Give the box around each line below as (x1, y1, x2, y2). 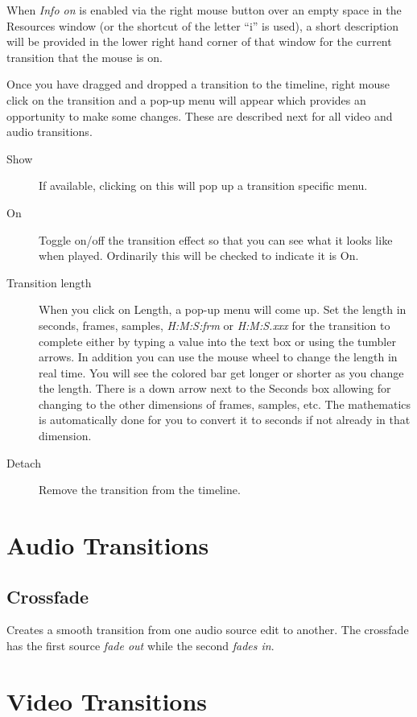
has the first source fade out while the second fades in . (6, 637, 275, 654)
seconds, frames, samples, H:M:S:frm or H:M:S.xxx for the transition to (39, 316, 390, 333)
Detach (6, 454, 41, 471)
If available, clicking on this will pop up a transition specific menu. (39, 177, 368, 194)
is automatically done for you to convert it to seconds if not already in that (39, 411, 411, 428)
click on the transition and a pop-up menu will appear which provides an (6, 91, 366, 108)
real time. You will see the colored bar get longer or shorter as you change (39, 364, 404, 381)
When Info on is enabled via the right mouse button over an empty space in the (6, 2, 402, 18)
